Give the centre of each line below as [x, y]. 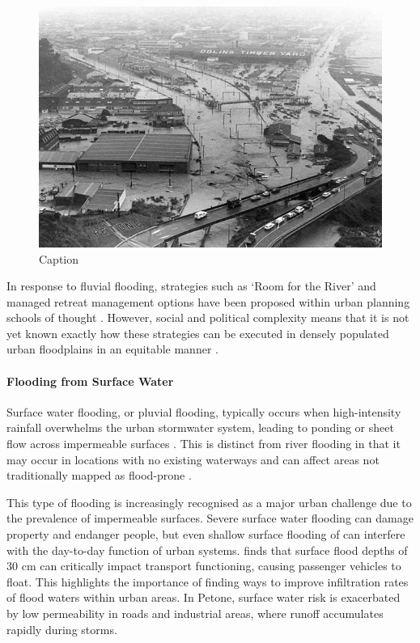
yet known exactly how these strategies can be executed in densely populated [198, 333]
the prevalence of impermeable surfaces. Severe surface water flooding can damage [210, 518]
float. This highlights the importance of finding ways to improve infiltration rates [208, 581]
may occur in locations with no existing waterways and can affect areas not [193, 459]
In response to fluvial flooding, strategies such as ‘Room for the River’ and [191, 286]
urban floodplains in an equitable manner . [112, 349]
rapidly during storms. [62, 629]
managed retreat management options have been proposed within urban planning [208, 301]
